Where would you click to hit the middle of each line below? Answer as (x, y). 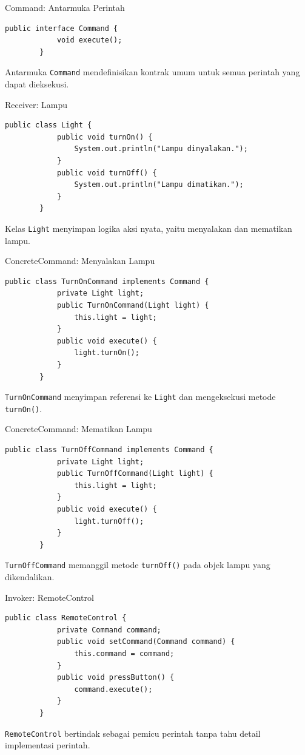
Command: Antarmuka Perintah (65, 7)
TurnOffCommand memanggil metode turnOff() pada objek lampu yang (138, 565)
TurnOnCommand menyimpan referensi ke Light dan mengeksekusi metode (140, 397)
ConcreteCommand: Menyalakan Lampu (80, 261)
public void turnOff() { (107, 173)
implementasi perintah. (48, 745)
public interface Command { (62, 28)
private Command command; (109, 630)
